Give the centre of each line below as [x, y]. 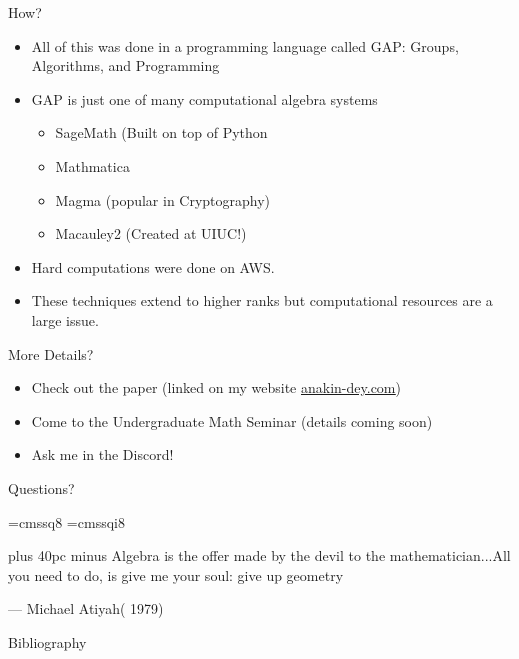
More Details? [51, 353]
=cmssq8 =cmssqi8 [66, 521]
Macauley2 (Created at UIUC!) [151, 233]
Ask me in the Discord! [102, 454]
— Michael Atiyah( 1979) [86, 608]
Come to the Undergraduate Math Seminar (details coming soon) [232, 420]
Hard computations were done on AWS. [153, 266]
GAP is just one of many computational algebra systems [204, 98]
